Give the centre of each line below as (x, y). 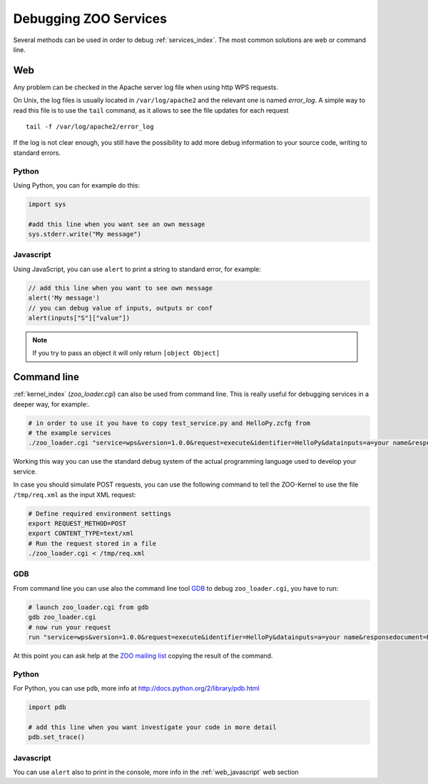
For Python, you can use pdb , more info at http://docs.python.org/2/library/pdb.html (136, 688)
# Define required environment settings (100, 513)
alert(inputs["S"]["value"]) (79, 318)
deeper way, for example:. (52, 404)
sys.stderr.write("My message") (85, 234)
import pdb (47, 707)
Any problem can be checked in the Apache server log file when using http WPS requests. (146, 87)
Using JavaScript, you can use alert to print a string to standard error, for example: (137, 269)
